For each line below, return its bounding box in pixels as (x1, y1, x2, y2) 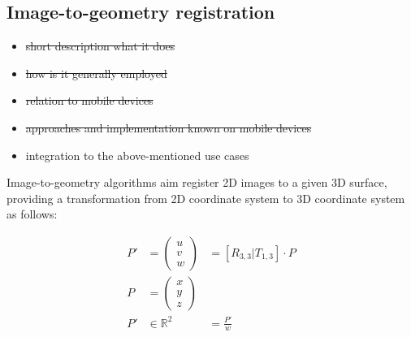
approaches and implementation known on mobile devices (25, 119, 312, 136)
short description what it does (25, 37, 175, 54)
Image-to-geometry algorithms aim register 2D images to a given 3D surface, (6, 174, 387, 191)
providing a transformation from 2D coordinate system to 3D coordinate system (6, 189, 405, 206)
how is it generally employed (25, 64, 167, 81)
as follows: (6, 205, 58, 223)
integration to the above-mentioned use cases (25, 146, 249, 163)
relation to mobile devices (25, 92, 154, 109)
